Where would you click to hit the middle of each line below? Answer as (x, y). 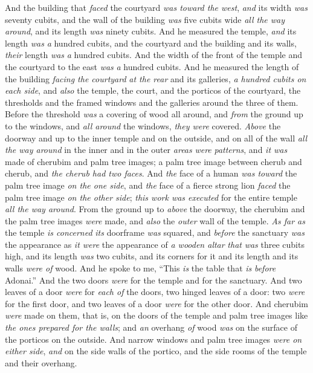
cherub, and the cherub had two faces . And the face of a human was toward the (151, 173)
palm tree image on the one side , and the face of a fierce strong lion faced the (148, 185)
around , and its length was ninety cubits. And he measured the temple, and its (151, 31)
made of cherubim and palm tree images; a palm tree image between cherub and (153, 161)
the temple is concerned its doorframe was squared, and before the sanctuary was (155, 232)
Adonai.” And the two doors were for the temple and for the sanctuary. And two (153, 280)
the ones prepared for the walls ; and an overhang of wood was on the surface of (151, 327)
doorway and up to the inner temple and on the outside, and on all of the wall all (156, 138)
